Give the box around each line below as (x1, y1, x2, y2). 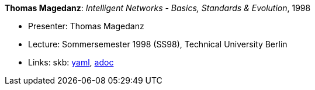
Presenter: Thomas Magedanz (28, 21, 144, 31)
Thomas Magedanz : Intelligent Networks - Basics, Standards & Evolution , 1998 (5, 3, 311, 13)
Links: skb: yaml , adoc (28, 57, 114, 67)
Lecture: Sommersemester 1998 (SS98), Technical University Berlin (28, 39, 288, 49)
